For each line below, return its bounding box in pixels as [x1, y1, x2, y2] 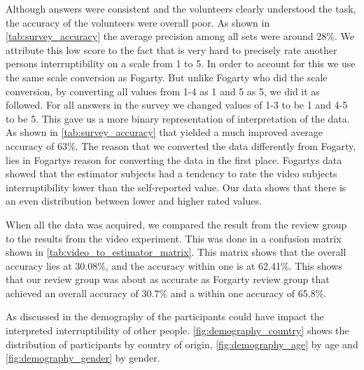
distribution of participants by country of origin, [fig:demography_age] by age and [6, 336, 358, 351]
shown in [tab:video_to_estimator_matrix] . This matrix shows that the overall [6, 245, 346, 259]
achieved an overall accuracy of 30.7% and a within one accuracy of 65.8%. [6, 285, 327, 300]
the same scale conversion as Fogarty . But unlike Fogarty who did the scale [6, 69, 328, 84]
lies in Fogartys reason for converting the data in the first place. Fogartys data [6, 152, 342, 167]
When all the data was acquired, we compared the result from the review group [6, 217, 347, 231]
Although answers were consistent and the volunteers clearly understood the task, [6, 1, 356, 15]
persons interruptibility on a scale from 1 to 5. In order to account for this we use [6, 56, 356, 71]
